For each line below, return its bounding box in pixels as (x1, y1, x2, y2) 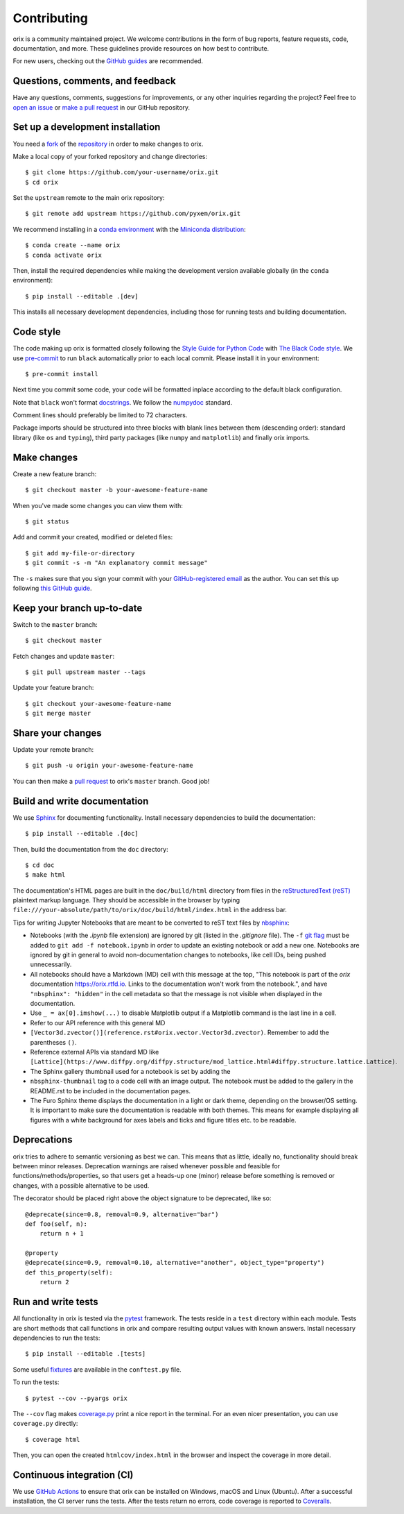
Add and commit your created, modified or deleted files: (12, 533, 173, 541)
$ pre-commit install (25, 370, 98, 378)
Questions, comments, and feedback (12, 75, 176, 87)
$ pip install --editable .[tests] (25, 1350, 146, 1358)
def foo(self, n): (25, 1220, 88, 1228)
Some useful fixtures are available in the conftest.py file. (12, 1365, 182, 1374)
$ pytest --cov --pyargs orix (25, 1394, 128, 1402)
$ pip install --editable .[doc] (25, 830, 139, 838)
